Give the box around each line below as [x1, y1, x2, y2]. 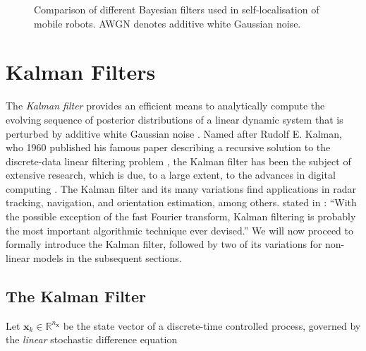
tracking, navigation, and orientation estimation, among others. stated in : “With [6, 195, 357, 210]
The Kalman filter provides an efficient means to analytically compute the [6, 98, 325, 113]
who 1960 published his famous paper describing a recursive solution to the [6, 140, 331, 155]
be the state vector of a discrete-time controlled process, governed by [63, 318, 361, 333]
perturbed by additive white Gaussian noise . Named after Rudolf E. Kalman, [6, 126, 342, 141]
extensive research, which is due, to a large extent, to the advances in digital [6, 167, 336, 182]
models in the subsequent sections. [32, 250, 182, 265]
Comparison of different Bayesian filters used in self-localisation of [34, 2, 319, 16]
